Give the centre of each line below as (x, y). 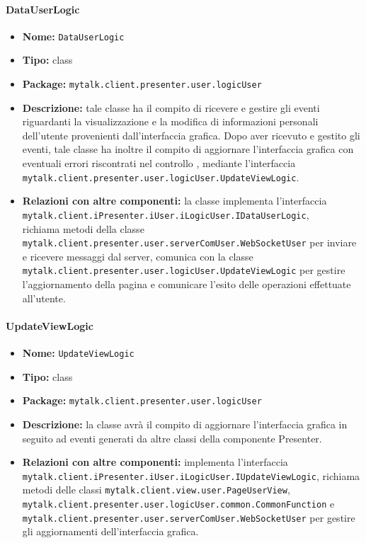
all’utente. (44, 298)
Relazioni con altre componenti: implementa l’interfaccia (155, 462)
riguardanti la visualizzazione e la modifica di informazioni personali (170, 121)
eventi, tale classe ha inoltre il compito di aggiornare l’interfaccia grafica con (188, 149)
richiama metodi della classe (83, 228)
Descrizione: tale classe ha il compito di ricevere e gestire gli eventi (171, 107)
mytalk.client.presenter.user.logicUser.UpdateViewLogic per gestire (184, 270)
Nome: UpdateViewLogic (78, 353)
